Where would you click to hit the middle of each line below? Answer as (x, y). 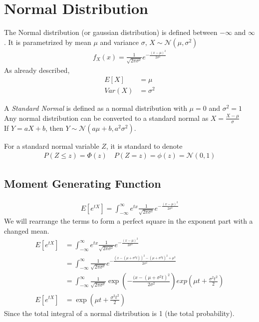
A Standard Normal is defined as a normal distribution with (96, 108)
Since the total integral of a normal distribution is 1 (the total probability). (119, 313)
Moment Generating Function (83, 183)
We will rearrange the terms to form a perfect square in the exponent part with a (129, 221)
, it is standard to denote (144, 146)
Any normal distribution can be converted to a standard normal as (106, 118)
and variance (119, 42)
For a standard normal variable (52, 146)
